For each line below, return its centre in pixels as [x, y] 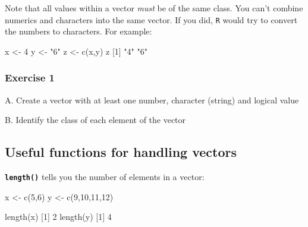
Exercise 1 [30, 78]
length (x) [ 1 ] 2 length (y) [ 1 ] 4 [58, 217]
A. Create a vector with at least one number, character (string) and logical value [152, 100]
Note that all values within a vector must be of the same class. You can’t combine [154, 8]
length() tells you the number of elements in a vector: [105, 177]
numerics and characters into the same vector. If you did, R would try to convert [151, 19]
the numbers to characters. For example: [78, 31]
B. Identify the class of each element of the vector [95, 120]
